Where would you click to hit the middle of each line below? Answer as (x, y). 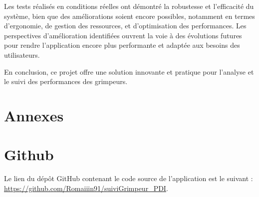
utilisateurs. (22, 54)
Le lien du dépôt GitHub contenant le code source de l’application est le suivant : (129, 178)
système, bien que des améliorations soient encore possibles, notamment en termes (129, 16)
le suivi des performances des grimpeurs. (66, 81)
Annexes (34, 115)
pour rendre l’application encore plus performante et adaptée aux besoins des (122, 45)
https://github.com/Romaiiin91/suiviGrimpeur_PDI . (86, 188)
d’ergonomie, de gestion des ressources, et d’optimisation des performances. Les (125, 26)
